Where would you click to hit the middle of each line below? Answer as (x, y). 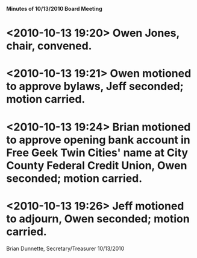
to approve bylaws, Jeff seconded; (95, 86)
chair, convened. (49, 46)
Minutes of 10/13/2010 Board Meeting (54, 9)
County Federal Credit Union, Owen (97, 165)
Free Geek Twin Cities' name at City (97, 153)
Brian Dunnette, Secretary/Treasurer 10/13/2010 (65, 248)
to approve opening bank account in (98, 140)
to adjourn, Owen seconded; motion (98, 218)
